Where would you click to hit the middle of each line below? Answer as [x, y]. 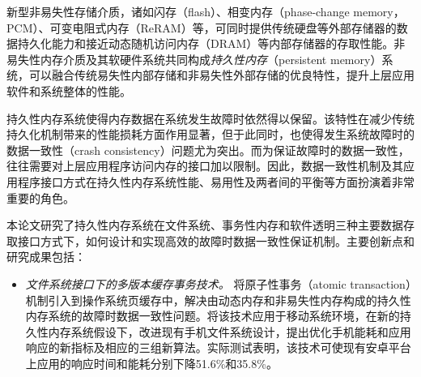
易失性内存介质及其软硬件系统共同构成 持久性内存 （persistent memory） [194, 59]
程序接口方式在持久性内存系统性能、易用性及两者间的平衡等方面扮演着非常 [216, 181]
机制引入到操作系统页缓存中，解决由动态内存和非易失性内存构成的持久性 [218, 300]
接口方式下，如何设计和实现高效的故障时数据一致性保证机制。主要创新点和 [216, 240]
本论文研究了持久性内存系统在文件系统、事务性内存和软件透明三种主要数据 [205, 225]
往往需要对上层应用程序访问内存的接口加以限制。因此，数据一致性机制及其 [205, 166]
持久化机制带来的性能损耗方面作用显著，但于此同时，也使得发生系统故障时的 [210, 134]
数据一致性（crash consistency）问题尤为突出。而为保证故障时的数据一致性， [208, 150]
